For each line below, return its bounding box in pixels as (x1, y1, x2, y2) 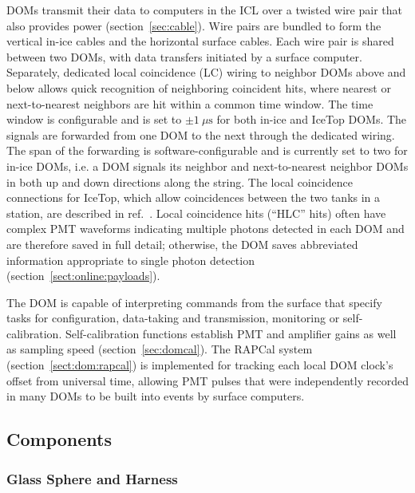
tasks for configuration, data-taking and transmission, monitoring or (6, 310, 340, 326)
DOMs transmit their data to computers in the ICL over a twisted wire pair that (6, 2, 402, 18)
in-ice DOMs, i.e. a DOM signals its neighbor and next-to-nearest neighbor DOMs (6, 157, 409, 174)
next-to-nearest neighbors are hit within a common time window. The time (6, 95, 373, 112)
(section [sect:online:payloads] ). (6, 267, 160, 284)
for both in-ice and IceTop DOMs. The (216, 111, 407, 128)
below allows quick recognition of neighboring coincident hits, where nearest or (6, 79, 391, 96)
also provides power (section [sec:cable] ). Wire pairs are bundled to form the (6, 17, 381, 34)
